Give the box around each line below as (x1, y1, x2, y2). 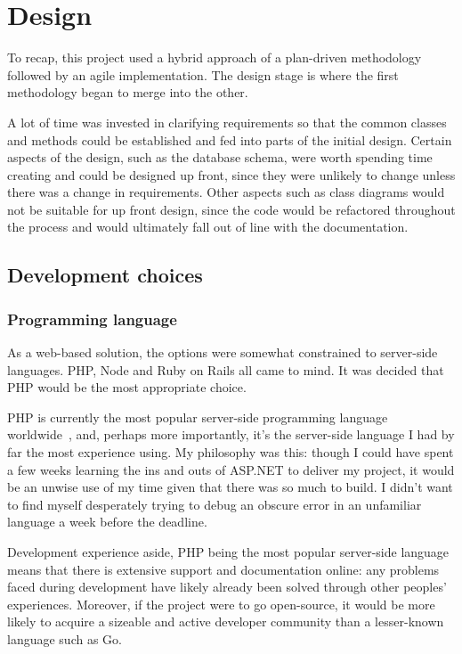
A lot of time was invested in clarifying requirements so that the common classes (7, 112, 447, 131)
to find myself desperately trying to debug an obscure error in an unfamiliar (7, 495, 422, 513)
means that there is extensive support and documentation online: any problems (7, 560, 440, 578)
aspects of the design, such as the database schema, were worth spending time (7, 148, 433, 167)
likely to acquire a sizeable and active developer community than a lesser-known (7, 612, 444, 631)
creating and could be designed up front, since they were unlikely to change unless (7, 165, 456, 184)
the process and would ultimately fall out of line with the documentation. (7, 217, 409, 236)
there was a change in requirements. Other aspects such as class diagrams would (7, 183, 445, 201)
